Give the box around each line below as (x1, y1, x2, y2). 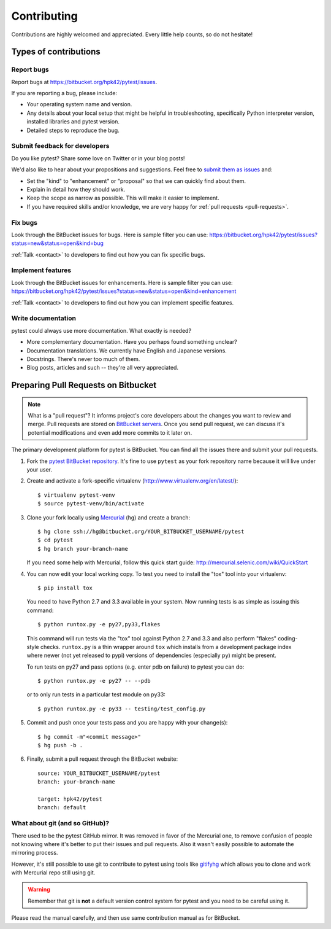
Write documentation (11, 314, 77, 322)
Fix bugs (11, 218, 38, 227)
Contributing (11, 9, 78, 23)
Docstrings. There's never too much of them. (26, 355, 140, 362)
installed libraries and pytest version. (26, 118, 120, 125)
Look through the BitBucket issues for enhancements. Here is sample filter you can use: (11, 279, 233, 286)
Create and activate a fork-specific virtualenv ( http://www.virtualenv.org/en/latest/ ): (26, 477, 238, 484)
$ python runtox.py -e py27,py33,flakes (37, 621, 161, 628)
